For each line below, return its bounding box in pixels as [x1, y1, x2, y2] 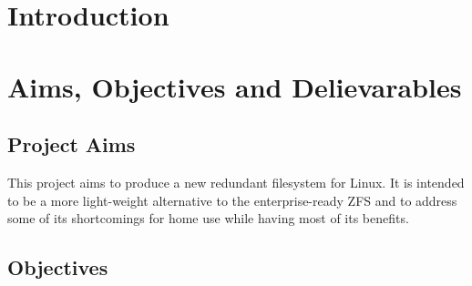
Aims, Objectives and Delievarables [7, 67, 462, 105]
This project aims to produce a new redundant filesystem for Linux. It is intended [7, 172, 465, 191]
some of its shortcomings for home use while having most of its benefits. [7, 209, 409, 228]
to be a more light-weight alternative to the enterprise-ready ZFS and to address [7, 190, 457, 209]
